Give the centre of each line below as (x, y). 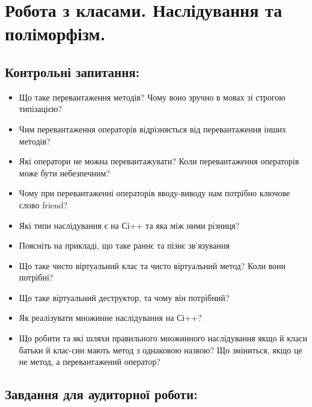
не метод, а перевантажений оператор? (90, 362)
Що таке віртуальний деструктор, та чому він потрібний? (124, 297)
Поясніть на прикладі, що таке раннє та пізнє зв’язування (124, 245)
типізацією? (40, 109)
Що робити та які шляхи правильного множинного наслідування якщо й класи (163, 338)
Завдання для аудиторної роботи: (101, 394)
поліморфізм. (55, 33)
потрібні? (36, 277)
